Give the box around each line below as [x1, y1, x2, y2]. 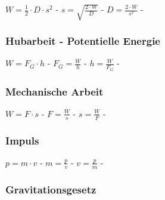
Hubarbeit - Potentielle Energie [5, 33, 160, 48]
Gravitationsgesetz [5, 181, 96, 196]
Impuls [5, 133, 39, 147]
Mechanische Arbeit [5, 84, 104, 99]
